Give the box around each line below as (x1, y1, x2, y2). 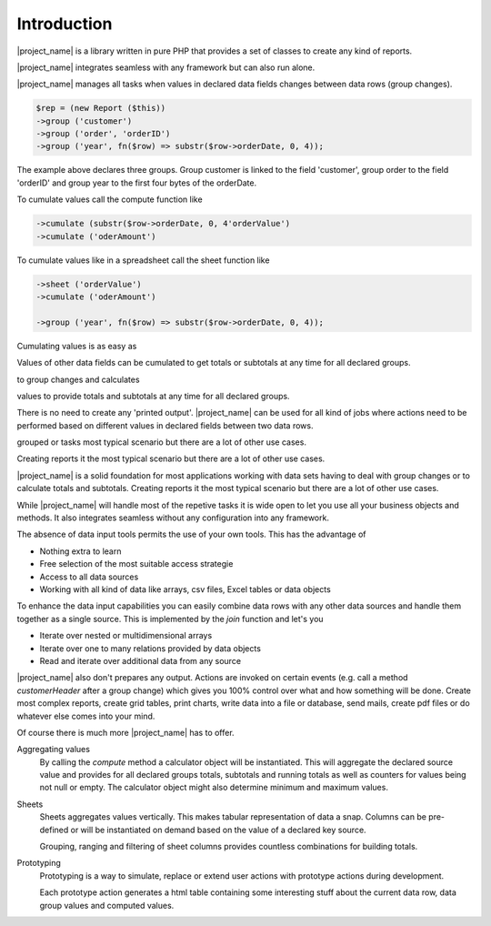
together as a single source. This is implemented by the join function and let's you (16, 613, 324, 624)
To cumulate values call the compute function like (16, 194, 204, 205)
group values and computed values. (39, 900, 175, 911)
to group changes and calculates (16, 374, 140, 385)
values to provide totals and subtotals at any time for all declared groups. (16, 390, 290, 401)
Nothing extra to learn (39, 546, 122, 557)
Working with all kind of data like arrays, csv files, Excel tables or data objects (39, 584, 331, 595)
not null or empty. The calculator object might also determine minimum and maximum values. (39, 782, 388, 793)
